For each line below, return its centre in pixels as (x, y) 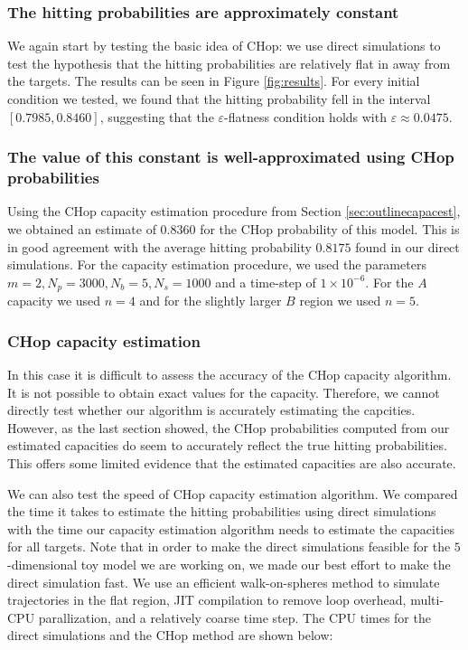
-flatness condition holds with (305, 116)
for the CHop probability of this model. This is (330, 228)
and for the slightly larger (211, 301)
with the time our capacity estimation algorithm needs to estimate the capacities (231, 528)
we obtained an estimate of (82, 228)
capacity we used (54, 301)
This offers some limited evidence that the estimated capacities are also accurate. (232, 462)
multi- (427, 600)
